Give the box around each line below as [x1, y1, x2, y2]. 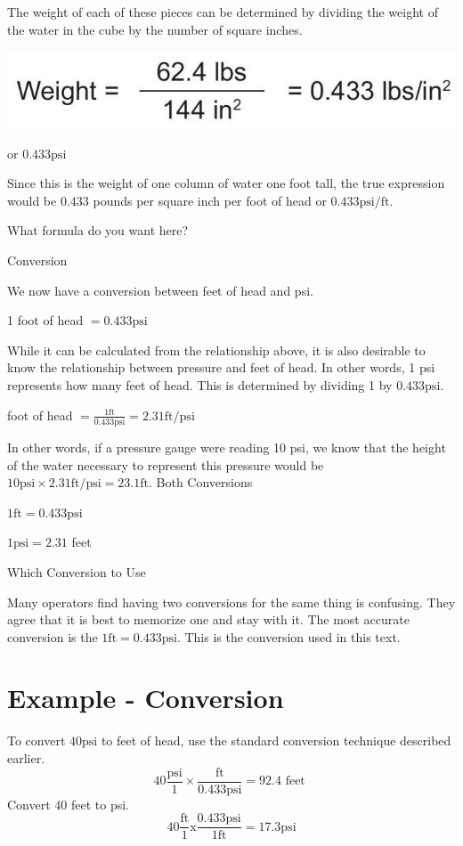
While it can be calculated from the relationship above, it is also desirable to [7, 340, 426, 359]
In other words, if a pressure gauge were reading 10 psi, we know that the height [7, 437, 446, 456]
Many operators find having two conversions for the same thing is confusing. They [7, 592, 456, 611]
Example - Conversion [7, 679, 284, 716]
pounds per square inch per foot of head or [93, 191, 327, 209]
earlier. [7, 749, 45, 768]
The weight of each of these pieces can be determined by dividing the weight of [7, 3, 438, 20]
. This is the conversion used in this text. [176, 627, 401, 646]
